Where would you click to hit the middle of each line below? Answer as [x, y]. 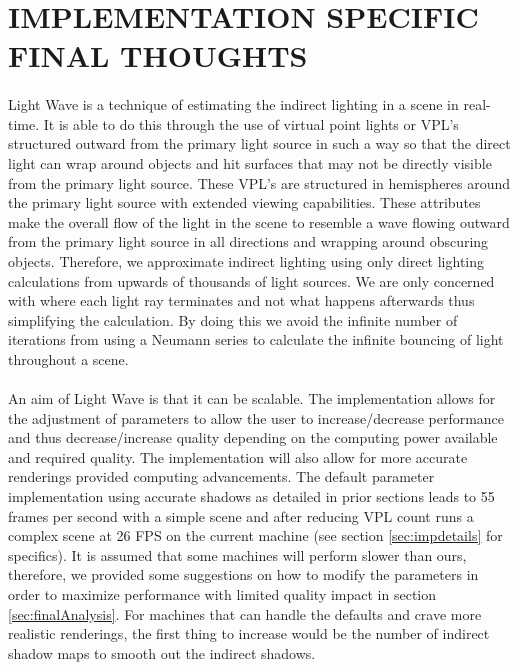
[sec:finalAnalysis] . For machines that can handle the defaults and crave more [245, 613]
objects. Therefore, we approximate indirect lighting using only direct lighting [246, 260]
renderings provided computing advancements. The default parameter [221, 476]
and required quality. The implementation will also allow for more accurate [238, 456]
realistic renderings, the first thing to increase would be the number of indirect [249, 633]
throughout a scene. [68, 358]
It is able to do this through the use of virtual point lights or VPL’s [251, 123]
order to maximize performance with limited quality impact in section [222, 594]
